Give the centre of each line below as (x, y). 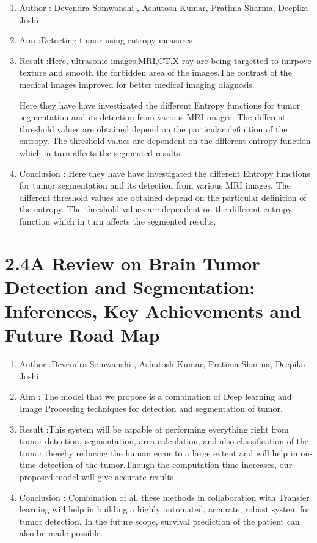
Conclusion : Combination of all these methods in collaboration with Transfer (164, 497)
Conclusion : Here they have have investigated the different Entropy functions (165, 173)
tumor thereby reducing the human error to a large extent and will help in (158, 452)
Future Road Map (82, 335)
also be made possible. (61, 533)
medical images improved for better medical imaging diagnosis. (137, 84)
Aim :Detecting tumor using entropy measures (106, 40)
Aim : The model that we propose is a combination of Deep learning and (155, 396)
